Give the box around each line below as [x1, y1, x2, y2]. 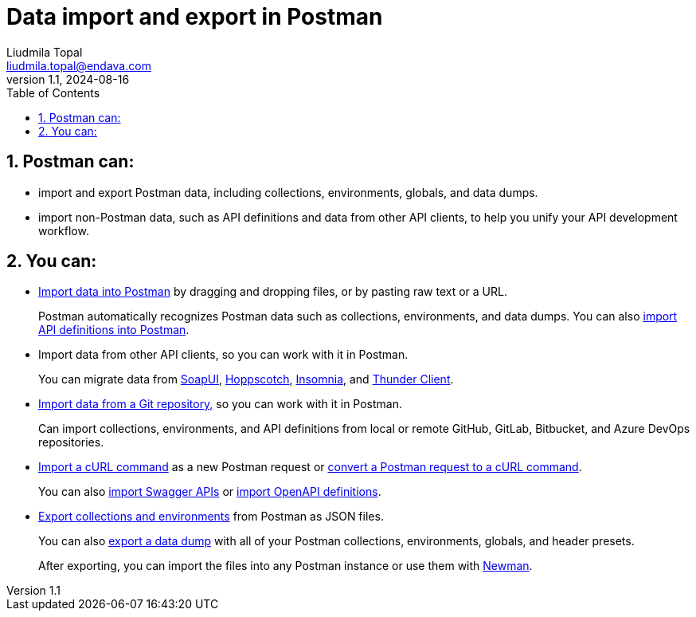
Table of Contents [6, 85, 100, 100]
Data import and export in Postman [6, 3, 383, 30]
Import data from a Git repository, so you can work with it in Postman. [38, 397, 402, 411]
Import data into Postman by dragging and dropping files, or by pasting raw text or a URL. [38, 285, 507, 299]
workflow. [38, 223, 89, 238]
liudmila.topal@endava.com [6, 58, 151, 73]
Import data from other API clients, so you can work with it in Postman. [38, 348, 409, 362]
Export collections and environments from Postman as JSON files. [38, 509, 384, 524]
